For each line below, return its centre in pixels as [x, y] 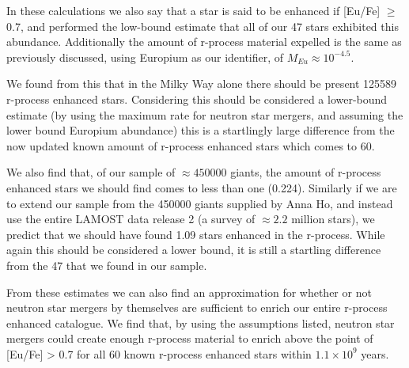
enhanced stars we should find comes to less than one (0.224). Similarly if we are [202, 187]
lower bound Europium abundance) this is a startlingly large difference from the [201, 130]
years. [375, 353]
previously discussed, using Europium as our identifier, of [145, 57]
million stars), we [333, 219]
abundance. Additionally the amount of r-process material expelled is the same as [204, 42]
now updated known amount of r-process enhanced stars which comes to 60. [191, 145]
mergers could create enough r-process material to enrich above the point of [190, 338]
